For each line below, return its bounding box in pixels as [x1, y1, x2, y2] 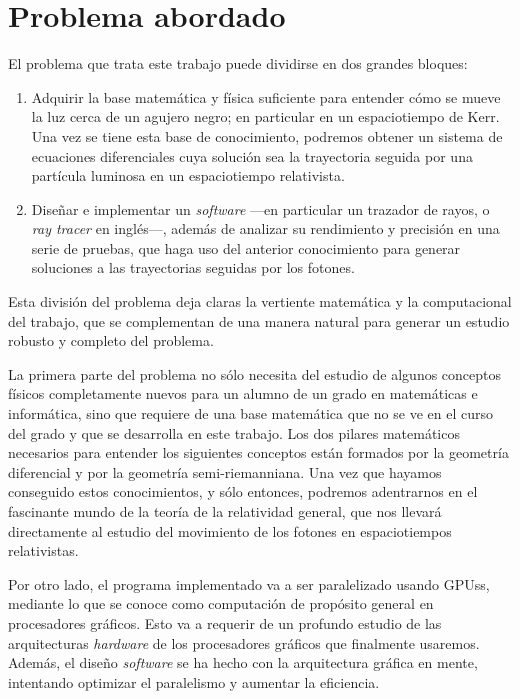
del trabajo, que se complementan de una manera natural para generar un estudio [8, 310, 510, 331]
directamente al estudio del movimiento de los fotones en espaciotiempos [8, 520, 452, 541]
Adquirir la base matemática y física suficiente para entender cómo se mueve [31, 86, 501, 107]
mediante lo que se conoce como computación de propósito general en [8, 593, 434, 614]
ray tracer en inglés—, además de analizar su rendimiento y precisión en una [31, 218, 500, 239]
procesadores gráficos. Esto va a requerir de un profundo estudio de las [8, 612, 442, 633]
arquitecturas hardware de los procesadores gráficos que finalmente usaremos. [8, 632, 480, 653]
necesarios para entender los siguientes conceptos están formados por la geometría [8, 442, 509, 463]
